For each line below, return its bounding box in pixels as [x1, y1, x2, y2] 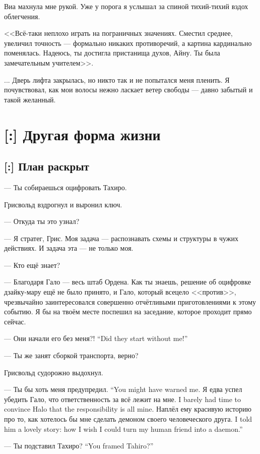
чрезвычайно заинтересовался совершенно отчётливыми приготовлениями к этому [4, 296, 256, 307]
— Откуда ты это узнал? [4, 216, 80, 226]
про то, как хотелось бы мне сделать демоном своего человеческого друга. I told [4, 414, 252, 424]
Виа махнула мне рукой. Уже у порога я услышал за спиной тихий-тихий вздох [4, 1, 248, 11]
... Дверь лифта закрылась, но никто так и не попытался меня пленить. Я [4, 74, 230, 85]
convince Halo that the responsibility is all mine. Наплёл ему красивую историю [4, 404, 251, 414]
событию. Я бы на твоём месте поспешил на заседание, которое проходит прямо [4, 306, 252, 317]
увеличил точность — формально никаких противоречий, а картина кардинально [4, 37, 252, 48]
